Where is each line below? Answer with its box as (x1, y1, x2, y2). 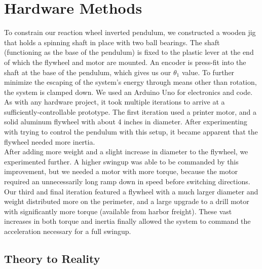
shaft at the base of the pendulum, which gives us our (4, 66, 171, 77)
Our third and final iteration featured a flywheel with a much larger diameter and (4, 186, 258, 196)
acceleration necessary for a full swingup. (4, 226, 131, 236)
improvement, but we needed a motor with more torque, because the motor (4, 166, 238, 177)
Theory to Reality (4, 250, 100, 266)
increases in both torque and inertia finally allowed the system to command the (4, 216, 251, 226)
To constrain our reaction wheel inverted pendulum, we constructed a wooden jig (4, 27, 256, 38)
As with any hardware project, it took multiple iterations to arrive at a (4, 96, 225, 107)
